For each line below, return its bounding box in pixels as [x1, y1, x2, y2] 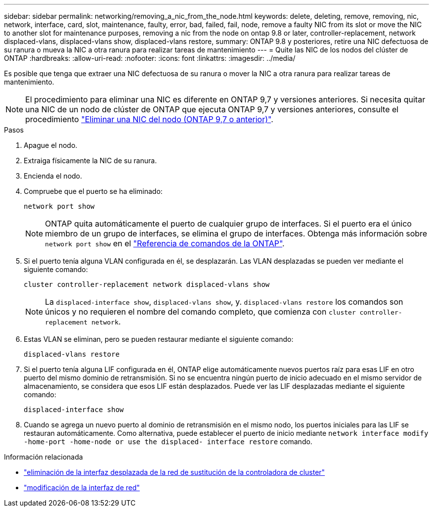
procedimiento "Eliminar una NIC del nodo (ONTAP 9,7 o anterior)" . [25, 114, 273, 124]
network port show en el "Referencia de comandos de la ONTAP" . [45, 238, 285, 248]
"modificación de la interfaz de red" [24, 483, 140, 492]
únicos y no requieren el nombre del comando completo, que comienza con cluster [45, 307, 356, 317]
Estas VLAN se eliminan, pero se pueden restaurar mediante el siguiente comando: [24, 335, 294, 343]
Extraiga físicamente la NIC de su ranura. [24, 156, 157, 165]
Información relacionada [4, 453, 83, 461]
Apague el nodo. [24, 141, 78, 149]
